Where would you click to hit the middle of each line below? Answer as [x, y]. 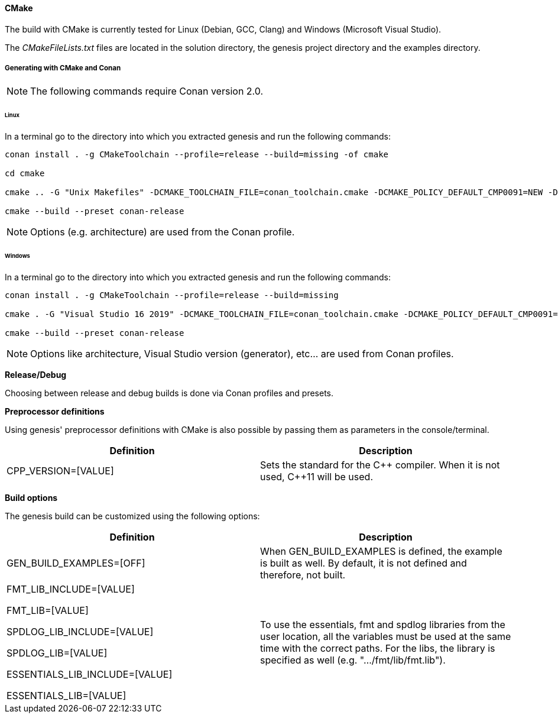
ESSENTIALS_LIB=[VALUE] [66, 695]
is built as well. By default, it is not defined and [364, 563]
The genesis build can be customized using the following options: [132, 516]
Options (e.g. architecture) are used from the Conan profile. [163, 232]
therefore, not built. [303, 575]
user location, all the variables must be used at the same [386, 636]
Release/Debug [36, 374]
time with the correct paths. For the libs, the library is [378, 648]
